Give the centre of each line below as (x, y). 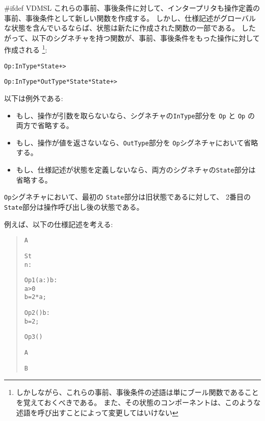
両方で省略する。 (45, 125)
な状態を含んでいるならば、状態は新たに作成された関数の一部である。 (122, 28)
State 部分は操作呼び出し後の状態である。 (74, 206)
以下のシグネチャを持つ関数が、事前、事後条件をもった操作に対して (146, 38)
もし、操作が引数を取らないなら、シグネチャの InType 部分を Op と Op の (135, 115)
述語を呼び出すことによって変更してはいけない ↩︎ (97, 412)
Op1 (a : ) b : (41, 280)
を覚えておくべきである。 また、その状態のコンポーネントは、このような (138, 402)
